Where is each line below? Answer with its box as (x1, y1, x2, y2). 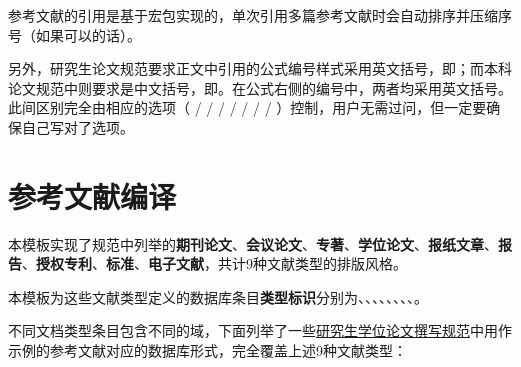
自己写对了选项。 (21, 116, 134, 137)
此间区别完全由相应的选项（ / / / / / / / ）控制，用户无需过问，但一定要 (8, 97, 487, 118)
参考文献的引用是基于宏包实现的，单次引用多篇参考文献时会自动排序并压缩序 (8, 5, 512, 25)
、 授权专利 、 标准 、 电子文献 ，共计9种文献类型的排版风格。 (22, 253, 407, 274)
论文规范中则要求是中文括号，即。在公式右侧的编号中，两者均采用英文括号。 (8, 77, 512, 98)
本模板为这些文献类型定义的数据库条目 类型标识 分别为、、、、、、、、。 (8, 286, 428, 307)
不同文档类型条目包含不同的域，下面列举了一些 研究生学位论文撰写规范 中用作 (8, 320, 512, 341)
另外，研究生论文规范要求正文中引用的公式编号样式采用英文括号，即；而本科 (8, 58, 512, 79)
